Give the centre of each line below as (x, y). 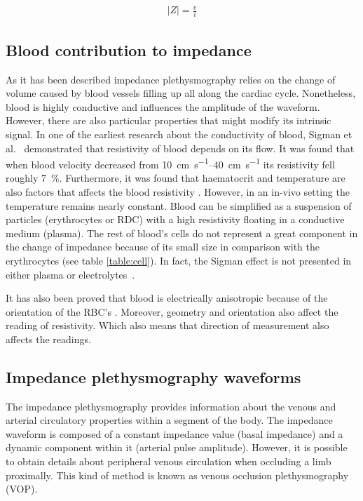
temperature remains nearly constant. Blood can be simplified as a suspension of (179, 205)
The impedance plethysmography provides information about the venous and (171, 406)
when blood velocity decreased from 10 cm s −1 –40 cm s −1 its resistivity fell (170, 163)
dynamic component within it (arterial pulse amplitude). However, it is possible (177, 447)
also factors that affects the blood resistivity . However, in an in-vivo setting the (178, 191)
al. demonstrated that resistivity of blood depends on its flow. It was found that (180, 148)
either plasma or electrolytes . (70, 274)
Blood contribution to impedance (129, 49)
